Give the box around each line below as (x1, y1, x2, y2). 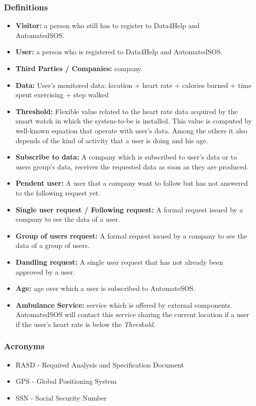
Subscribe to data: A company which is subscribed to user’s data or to (15, 152, 237, 162)
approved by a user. (15, 266, 75, 277)
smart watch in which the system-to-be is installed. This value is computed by (15, 116, 252, 126)
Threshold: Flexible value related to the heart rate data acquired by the (15, 106, 238, 116)
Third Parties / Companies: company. (15, 63, 143, 73)
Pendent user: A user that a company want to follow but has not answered (15, 178, 248, 188)
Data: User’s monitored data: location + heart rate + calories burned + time (15, 80, 252, 90)
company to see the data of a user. (15, 214, 120, 224)
